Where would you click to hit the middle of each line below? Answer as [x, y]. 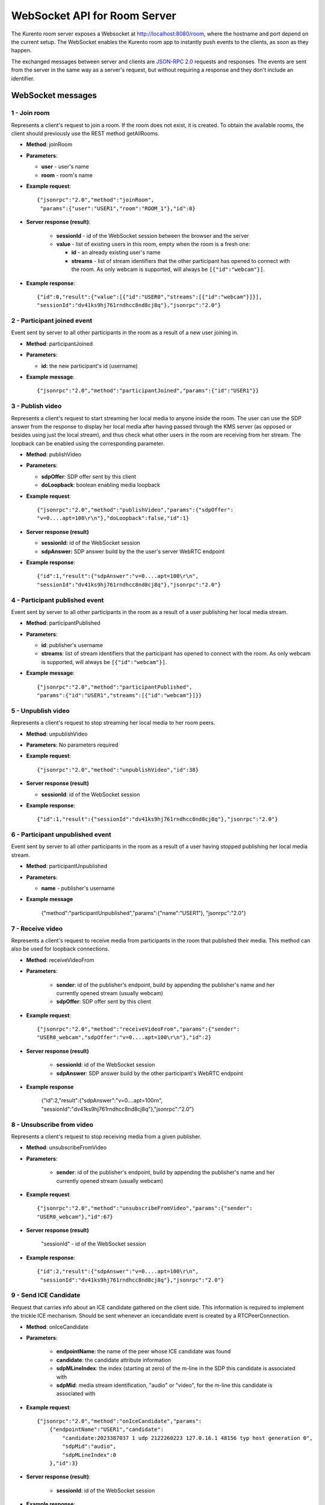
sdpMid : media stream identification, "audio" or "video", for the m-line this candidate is [164, 1385]
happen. [21, 51]
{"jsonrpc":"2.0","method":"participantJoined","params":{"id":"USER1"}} [148, 391]
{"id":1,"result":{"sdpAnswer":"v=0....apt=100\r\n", [118, 576]
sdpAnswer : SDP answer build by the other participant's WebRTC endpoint [150, 1073]
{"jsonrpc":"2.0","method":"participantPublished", [115, 687]
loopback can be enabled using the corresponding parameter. [88, 443]
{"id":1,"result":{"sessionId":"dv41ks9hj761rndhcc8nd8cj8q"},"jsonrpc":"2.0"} [157, 819]
